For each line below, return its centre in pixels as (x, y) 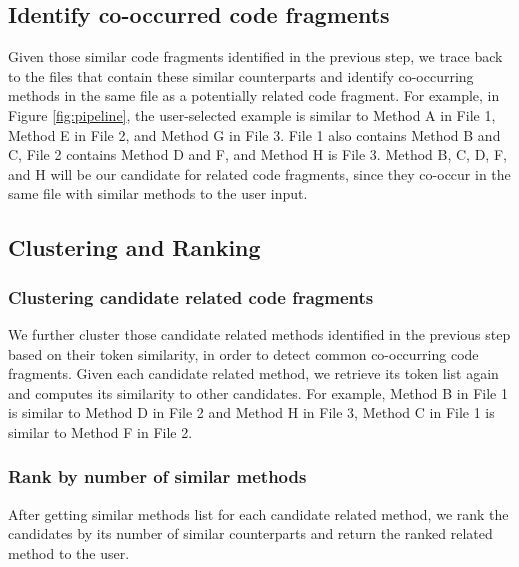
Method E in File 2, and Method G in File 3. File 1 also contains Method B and (254, 134)
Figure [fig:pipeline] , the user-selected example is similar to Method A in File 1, (252, 114)
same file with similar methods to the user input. (158, 193)
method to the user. (69, 552)
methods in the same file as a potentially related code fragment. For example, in (254, 95)
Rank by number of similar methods (157, 476)
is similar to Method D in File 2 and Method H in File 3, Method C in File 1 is (251, 412)
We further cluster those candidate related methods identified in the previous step (259, 333)
